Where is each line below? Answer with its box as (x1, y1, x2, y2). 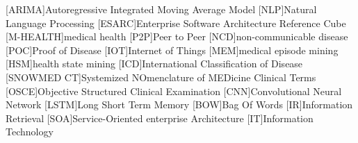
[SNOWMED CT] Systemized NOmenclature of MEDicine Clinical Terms (6, 69, 316, 84)
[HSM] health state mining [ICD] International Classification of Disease (6, 56, 303, 71)
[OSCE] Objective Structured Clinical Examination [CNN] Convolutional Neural (6, 83, 342, 98)
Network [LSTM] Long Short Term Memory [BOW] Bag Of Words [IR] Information (6, 97, 353, 112)
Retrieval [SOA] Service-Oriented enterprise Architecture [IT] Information (6, 110, 314, 125)
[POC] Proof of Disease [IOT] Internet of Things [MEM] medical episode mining (6, 42, 339, 57)
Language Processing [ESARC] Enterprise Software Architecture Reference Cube (6, 15, 346, 30)
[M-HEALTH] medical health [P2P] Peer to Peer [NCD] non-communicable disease (6, 29, 348, 44)
